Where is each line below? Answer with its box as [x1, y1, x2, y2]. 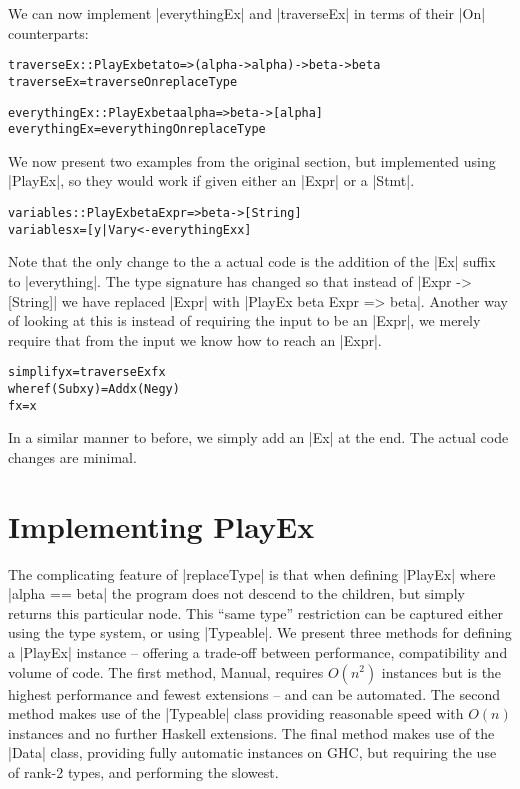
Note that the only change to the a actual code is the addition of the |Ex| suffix [8, 251, 496, 272]
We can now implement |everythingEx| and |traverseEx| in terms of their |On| [8, 3, 486, 23]
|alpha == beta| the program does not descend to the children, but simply [8, 583, 465, 604]
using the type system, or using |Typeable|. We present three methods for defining [8, 622, 512, 643]
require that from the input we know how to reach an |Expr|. [8, 329, 382, 350]
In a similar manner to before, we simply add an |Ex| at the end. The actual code [8, 427, 509, 448]
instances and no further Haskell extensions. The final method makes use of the [8, 722, 495, 743]
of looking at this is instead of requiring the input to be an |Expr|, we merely [8, 310, 481, 331]
